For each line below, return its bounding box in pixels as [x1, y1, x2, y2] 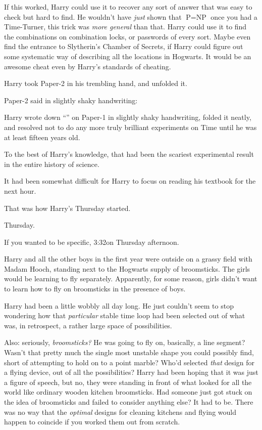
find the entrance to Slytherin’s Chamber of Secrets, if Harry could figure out [4, 41, 243, 52]
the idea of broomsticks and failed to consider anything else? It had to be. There [4, 397, 253, 407]
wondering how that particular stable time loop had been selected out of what [4, 310, 245, 321]
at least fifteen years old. [4, 132, 80, 142]
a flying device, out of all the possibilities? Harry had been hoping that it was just [4, 367, 258, 377]
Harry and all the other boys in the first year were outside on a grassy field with [4, 253, 252, 264]
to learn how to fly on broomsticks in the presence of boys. [4, 283, 186, 294]
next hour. [4, 185, 36, 196]
